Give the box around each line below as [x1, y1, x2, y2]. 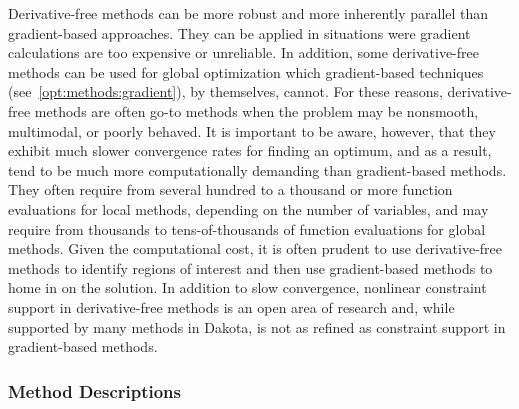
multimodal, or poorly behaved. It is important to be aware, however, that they [8, 120, 496, 141]
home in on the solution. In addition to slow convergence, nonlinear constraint [8, 277, 487, 298]
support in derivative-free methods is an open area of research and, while [8, 296, 455, 317]
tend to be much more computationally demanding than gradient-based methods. [8, 159, 507, 180]
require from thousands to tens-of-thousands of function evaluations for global [8, 218, 486, 239]
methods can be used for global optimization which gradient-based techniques [8, 61, 484, 82]
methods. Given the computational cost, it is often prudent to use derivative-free [8, 238, 503, 259]
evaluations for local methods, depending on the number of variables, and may [8, 198, 489, 219]
